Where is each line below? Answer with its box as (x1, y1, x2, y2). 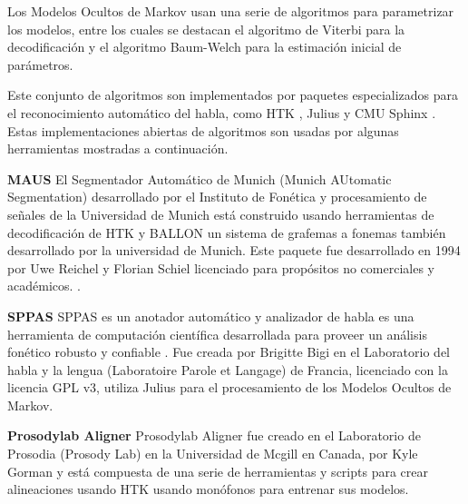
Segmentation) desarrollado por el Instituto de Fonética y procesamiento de (7, 187, 427, 206)
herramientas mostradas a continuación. (7, 139, 229, 158)
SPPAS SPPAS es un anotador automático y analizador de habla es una (7, 306, 414, 325)
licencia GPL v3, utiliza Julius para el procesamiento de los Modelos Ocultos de (7, 378, 452, 397)
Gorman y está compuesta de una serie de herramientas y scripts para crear (7, 461, 428, 480)
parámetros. (7, 54, 73, 74)
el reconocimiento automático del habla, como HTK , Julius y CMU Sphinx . (7, 103, 436, 122)
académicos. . (7, 276, 81, 295)
